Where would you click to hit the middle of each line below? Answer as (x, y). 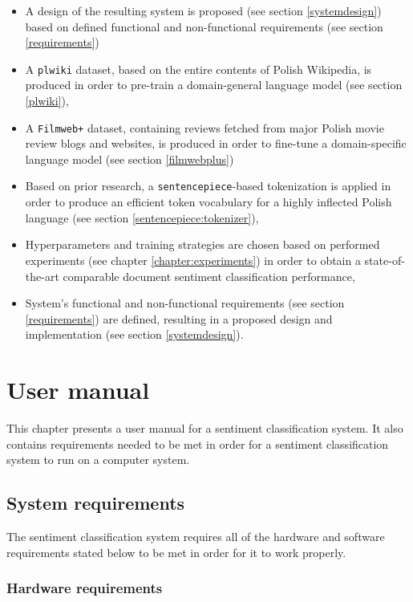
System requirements (96, 503)
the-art (42, 276)
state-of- (385, 260)
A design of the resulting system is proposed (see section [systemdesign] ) (203, 10)
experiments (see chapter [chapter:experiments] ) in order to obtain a (193, 260)
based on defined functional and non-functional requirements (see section (204, 26)
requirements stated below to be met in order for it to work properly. (176, 552)
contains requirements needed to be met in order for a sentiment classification (198, 443)
